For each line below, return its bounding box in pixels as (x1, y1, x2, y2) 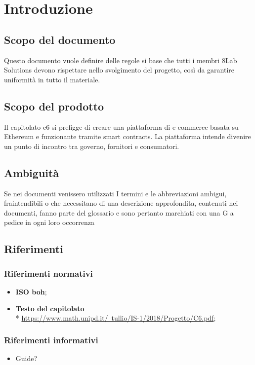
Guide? (15, 353, 38, 363)
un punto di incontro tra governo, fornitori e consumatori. (4, 141, 179, 151)
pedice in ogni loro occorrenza (4, 217, 94, 227)
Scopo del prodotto (4, 98, 104, 113)
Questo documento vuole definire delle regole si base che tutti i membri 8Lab (4, 55, 237, 65)
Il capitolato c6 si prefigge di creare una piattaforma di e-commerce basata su (4, 121, 239, 132)
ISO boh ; (15, 286, 47, 296)
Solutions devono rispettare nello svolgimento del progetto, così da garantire (4, 65, 235, 75)
